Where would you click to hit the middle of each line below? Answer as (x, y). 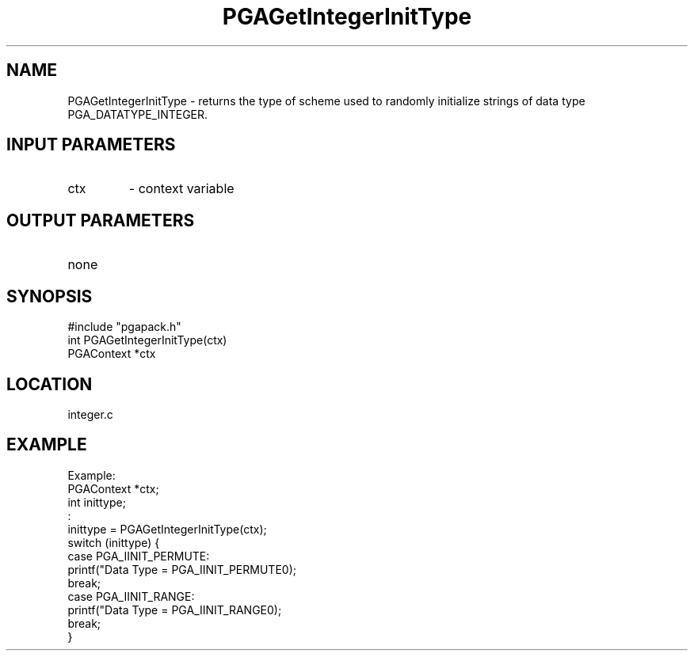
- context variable (181, 189)
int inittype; (97, 502)
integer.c (90, 414)
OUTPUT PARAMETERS (101, 220)
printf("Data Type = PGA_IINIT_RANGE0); (175, 610)
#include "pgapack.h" (124, 327)
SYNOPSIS (50, 296)
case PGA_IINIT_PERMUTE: (139, 556)
